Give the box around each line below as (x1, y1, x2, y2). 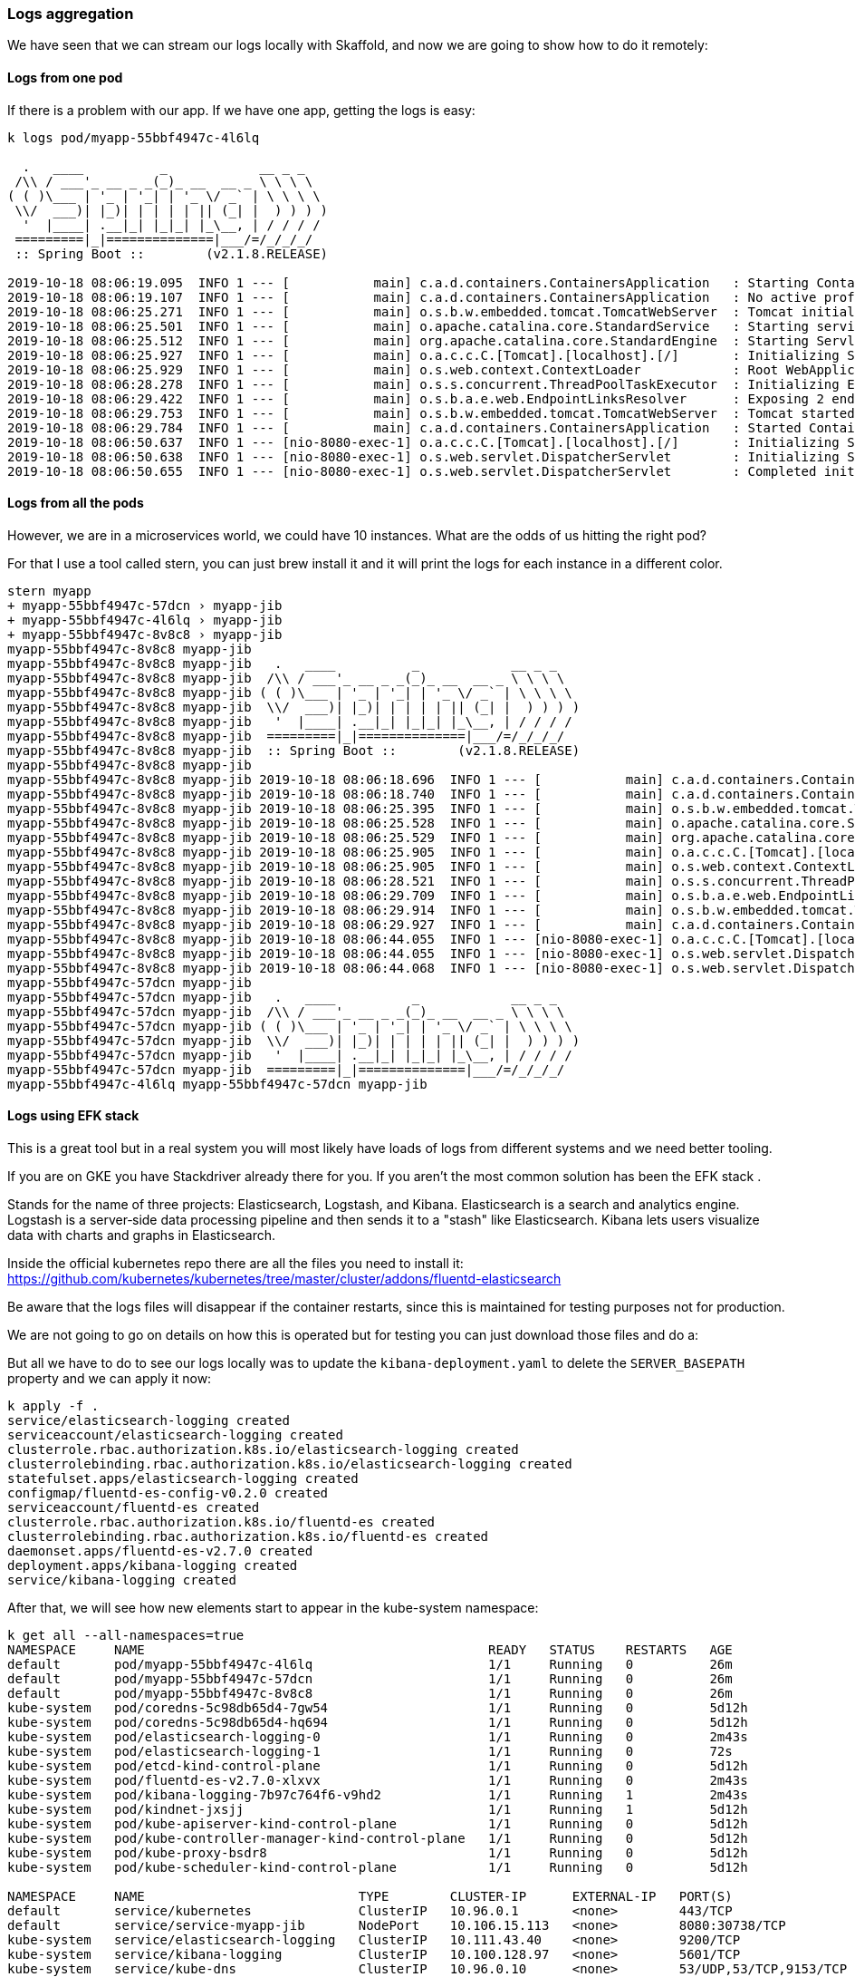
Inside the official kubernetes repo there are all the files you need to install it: (7, 1255, 464, 1272)
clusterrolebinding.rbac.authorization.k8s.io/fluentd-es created (7, 1529, 489, 1545)
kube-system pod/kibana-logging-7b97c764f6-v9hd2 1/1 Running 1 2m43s (7, 1788, 748, 1803)
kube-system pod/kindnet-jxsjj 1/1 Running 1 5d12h (7, 1802, 748, 1817)
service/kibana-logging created (7, 1573, 236, 1588)
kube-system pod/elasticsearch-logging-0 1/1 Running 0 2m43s (7, 1730, 748, 1745)
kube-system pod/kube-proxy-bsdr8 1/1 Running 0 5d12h (7, 1846, 748, 1861)
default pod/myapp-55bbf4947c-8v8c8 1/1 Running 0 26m (7, 1686, 733, 1701)
